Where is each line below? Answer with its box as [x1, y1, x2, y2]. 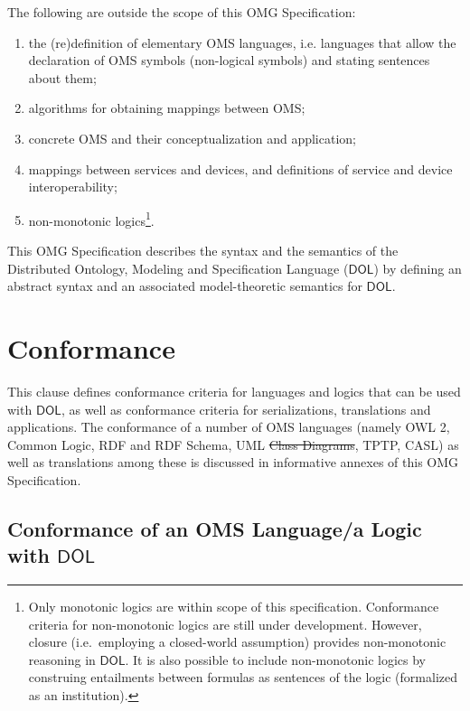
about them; [28, 68, 97, 87]
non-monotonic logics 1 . [28, 208, 155, 229]
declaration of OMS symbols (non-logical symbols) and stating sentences [28, 51, 430, 70]
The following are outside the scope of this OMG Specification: [7, 3, 356, 21]
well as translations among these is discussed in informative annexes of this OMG [7, 453, 459, 472]
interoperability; [28, 177, 117, 196]
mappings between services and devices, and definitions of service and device [28, 159, 453, 178]
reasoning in [28, 650, 96, 669]
